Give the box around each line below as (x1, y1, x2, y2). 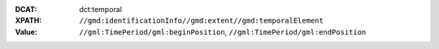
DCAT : (15, 5, 37, 14)
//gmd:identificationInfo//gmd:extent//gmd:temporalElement (79, 16, 324, 26)
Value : (15, 27, 38, 36)
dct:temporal (79, 5, 122, 14)
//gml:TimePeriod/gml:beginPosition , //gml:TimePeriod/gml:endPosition (79, 27, 367, 36)
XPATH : (15, 16, 42, 26)
